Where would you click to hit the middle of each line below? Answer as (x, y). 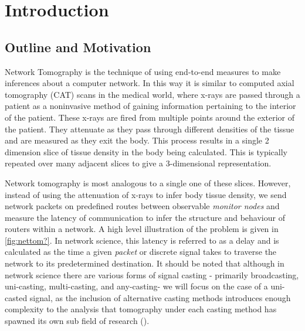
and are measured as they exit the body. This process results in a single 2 (137, 140)
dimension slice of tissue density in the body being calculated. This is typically (146, 151)
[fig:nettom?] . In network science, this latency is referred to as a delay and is (142, 240)
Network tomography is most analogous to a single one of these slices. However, (148, 182)
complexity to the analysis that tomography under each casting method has (141, 309)
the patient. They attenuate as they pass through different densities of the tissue (150, 129)
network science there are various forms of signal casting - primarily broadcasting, (152, 274)
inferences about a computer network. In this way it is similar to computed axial (150, 83)
